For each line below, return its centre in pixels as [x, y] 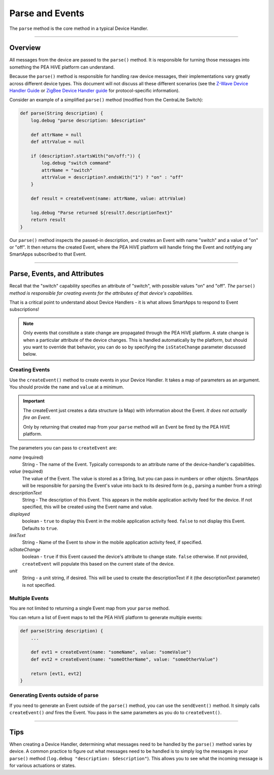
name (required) [26, 457]
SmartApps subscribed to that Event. [48, 254]
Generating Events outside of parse [54, 695]
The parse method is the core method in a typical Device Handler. [79, 28]
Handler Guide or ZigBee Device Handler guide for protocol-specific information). [95, 91]
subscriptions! [24, 309]
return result [48, 220]
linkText [18, 535]
